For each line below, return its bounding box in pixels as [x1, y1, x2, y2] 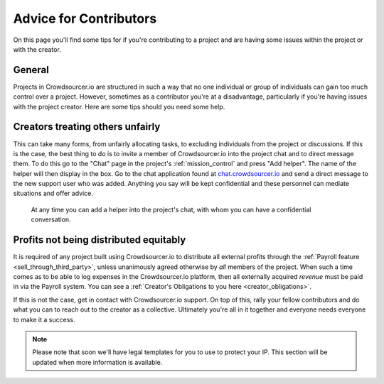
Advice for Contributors [13, 11, 157, 26]
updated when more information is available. [32, 358, 163, 366]
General [13, 64, 50, 76]
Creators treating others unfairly [13, 121, 161, 133]
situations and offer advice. [13, 189, 94, 198]
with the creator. [13, 45, 62, 53]
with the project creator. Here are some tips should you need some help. [13, 102, 225, 111]
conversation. [31, 215, 71, 224]
